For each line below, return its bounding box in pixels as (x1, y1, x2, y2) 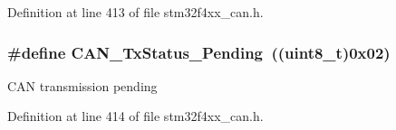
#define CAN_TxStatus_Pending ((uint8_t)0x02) (7, 41, 391, 63)
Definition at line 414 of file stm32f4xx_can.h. (7, 107, 264, 125)
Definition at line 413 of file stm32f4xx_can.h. (7, 3, 264, 21)
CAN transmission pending (7, 76, 158, 95)
